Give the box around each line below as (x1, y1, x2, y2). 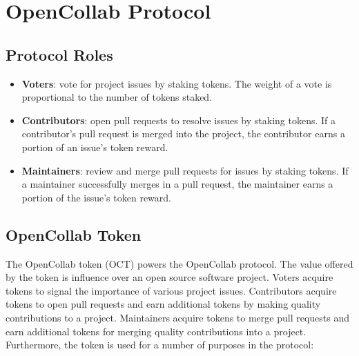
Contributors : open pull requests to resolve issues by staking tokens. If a (21, 112, 336, 127)
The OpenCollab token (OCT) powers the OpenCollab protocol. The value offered (6, 256, 353, 270)
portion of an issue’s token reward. (21, 139, 168, 154)
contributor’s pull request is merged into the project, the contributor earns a (21, 126, 345, 141)
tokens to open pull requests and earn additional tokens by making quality (6, 297, 321, 311)
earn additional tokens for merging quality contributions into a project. (6, 324, 307, 338)
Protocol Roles (6, 43, 113, 65)
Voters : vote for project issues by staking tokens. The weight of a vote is (21, 76, 332, 90)
